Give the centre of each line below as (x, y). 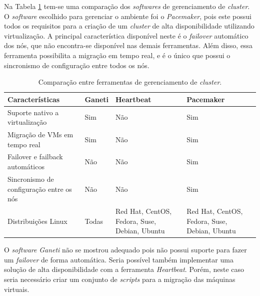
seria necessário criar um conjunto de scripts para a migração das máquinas (120, 279)
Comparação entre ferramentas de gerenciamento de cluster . (130, 82)
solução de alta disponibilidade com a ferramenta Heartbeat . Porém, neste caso (124, 269)
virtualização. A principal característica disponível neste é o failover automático (126, 35)
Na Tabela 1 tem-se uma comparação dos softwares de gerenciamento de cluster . (127, 6)
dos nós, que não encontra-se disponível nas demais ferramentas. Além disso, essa (128, 45)
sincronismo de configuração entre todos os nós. (77, 65)
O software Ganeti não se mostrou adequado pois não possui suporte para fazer (125, 250)
